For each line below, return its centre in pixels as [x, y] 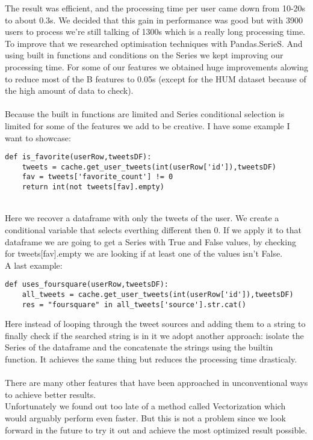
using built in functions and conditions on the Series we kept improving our [144, 55]
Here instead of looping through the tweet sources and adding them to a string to [155, 324]
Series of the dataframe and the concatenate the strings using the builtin [139, 347]
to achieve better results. [51, 394]
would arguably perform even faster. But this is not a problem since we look [145, 418]
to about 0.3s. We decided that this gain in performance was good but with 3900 [154, 20]
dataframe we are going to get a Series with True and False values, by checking [150, 241]
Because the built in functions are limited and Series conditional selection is [145, 114]
